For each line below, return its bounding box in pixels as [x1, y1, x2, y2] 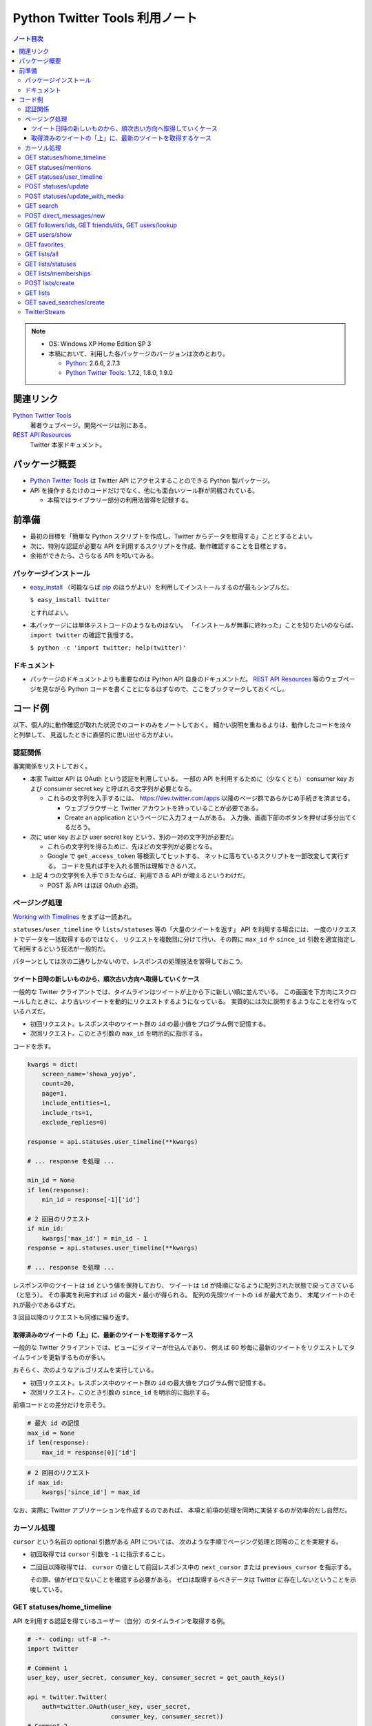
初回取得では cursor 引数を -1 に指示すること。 [30, 1550, 169, 1558]
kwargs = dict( [27, 1060, 79, 1068]
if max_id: [27, 1478, 64, 1486]
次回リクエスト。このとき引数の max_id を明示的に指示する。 [30, 1029, 207, 1038]
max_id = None [27, 1429, 75, 1437]
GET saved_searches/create [25, 298, 105, 307]
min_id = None [27, 1176, 75, 1184]
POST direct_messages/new [25, 211, 106, 220]
